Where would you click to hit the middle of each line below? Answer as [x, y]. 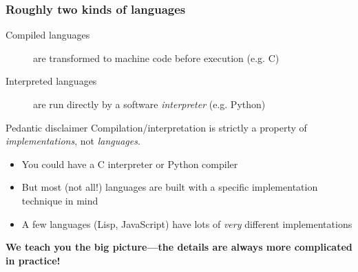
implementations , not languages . [73, 141]
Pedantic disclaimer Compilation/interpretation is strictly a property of [156, 127]
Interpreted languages [51, 81]
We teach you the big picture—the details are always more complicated [179, 247]
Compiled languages [48, 35]
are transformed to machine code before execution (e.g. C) [156, 57]
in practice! [33, 260]
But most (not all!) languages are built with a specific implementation [170, 187]
